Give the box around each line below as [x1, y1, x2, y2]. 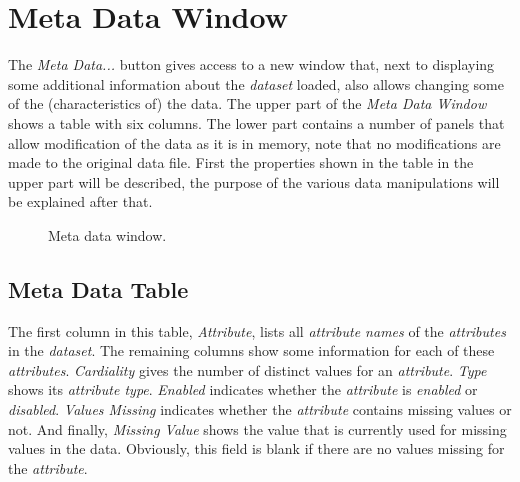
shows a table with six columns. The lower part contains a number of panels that [8, 112, 505, 133]
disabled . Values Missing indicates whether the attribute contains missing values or [8, 399, 512, 420]
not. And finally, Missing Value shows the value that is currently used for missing [8, 418, 507, 439]
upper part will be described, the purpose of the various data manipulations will [8, 171, 500, 192]
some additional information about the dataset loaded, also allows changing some [8, 73, 504, 94]
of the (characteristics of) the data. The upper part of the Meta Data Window [8, 93, 487, 114]
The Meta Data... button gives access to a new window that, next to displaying [8, 54, 495, 75]
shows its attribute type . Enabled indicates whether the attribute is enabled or [8, 379, 478, 400]
